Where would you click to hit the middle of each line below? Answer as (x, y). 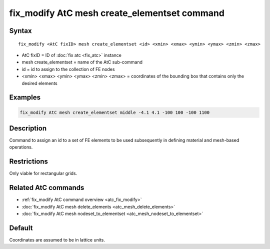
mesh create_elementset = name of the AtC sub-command (82, 62)
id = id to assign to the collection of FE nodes (68, 69)
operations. (21, 147)
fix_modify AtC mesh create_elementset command (117, 13)
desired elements (39, 83)
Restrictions (29, 162)
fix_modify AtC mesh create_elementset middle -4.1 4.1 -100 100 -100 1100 (115, 112)
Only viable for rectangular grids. (43, 173)
